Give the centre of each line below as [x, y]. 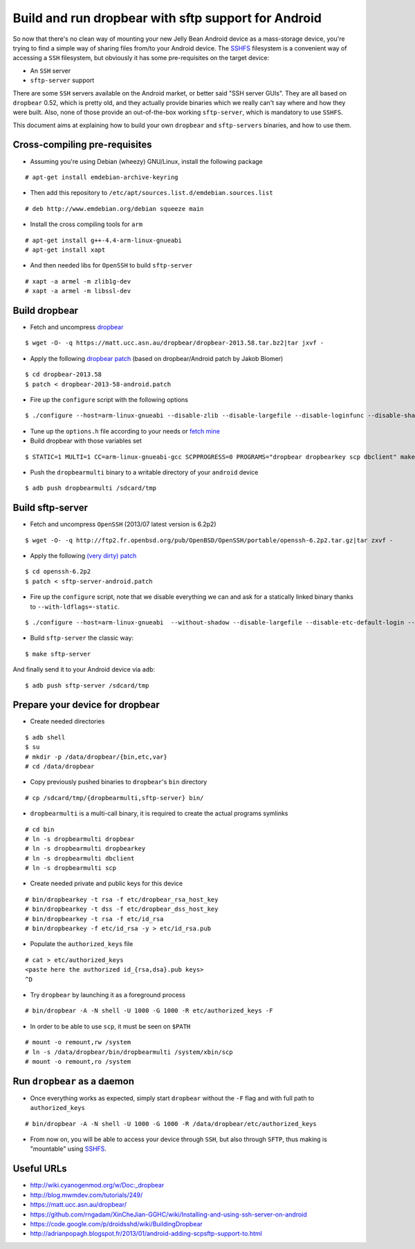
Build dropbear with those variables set [86, 441]
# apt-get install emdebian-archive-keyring [102, 177]
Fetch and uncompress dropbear [77, 327]
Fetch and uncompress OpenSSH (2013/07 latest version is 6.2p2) [123, 524]
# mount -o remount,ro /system [78, 1061]
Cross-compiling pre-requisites [82, 145]
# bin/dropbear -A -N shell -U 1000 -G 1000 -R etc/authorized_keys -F [149, 1011]
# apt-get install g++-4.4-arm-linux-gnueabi [104, 240]
